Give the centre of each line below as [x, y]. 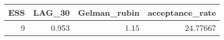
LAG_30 [51, 12]
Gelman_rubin [109, 12]
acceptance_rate [182, 12]
